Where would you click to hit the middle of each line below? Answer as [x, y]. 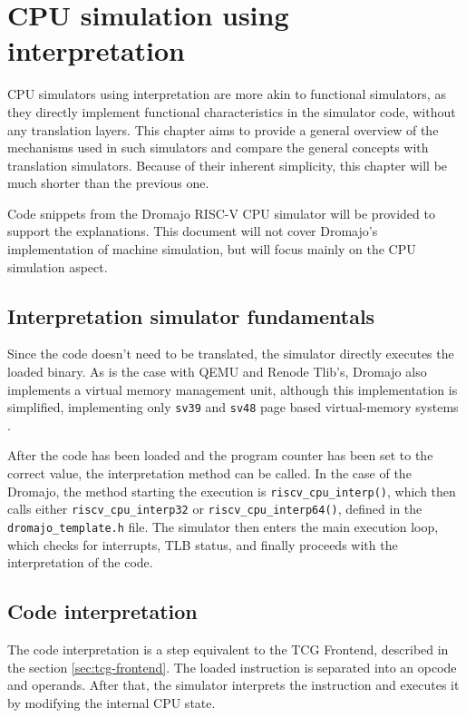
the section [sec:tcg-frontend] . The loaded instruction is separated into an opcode [232, 667]
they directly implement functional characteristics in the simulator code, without [232, 111]
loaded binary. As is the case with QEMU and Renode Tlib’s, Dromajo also [217, 372]
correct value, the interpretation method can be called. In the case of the [209, 473]
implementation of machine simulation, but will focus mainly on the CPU [212, 249]
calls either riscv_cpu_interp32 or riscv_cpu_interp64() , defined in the [215, 509]
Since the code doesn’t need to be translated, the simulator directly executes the [231, 354]
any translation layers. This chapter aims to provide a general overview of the [223, 129]
